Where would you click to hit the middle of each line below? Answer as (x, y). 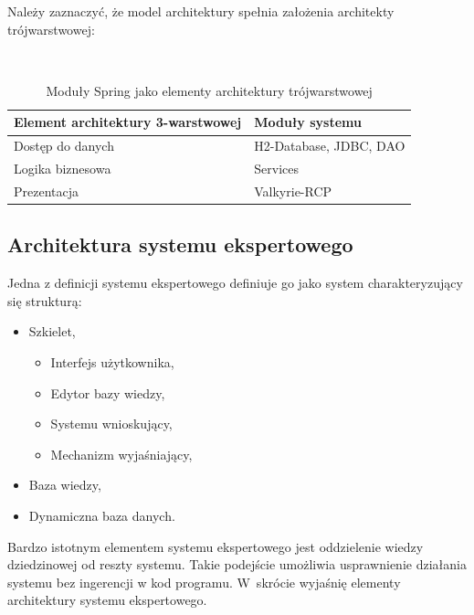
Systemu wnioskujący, (111, 424)
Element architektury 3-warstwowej (128, 122)
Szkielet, (52, 331)
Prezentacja (47, 191)
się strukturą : (45, 300)
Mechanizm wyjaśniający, (121, 454)
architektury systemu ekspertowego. (107, 600)
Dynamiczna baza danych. (102, 516)
